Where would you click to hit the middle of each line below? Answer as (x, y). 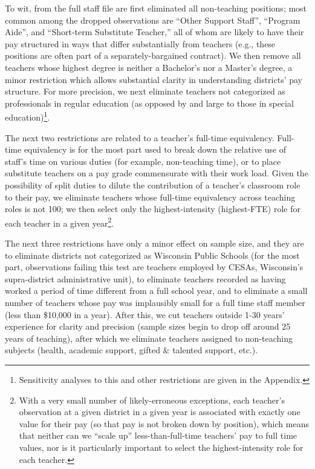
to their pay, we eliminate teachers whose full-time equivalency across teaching (150, 197)
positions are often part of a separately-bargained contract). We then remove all (153, 55)
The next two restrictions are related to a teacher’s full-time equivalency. (140, 137)
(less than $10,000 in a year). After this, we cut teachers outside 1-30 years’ (145, 314)
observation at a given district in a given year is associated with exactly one (160, 412)
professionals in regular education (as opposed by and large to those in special (149, 103)
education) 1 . (28, 116)
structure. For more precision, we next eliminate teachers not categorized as (145, 91)
